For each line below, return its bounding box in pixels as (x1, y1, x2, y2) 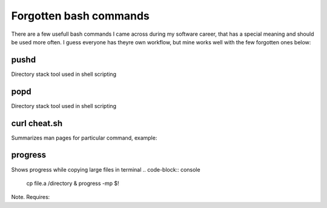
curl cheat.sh (11, 118, 63, 129)
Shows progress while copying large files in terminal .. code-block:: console (11, 166, 200, 173)
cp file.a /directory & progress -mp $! (26, 179, 119, 187)
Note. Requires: (11, 193, 50, 201)
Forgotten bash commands (11, 9, 150, 22)
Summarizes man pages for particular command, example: (11, 134, 157, 141)
